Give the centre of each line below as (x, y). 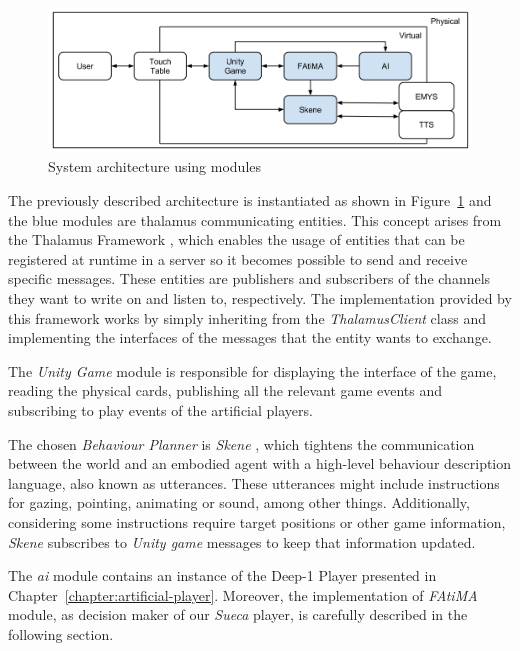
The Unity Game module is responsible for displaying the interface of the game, (252, 370)
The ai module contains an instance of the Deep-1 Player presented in (222, 575)
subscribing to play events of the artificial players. (160, 409)
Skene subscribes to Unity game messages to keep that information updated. (242, 541)
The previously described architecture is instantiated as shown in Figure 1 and (250, 200)
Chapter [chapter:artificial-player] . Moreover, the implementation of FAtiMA (243, 594)
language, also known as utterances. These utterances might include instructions (254, 482)
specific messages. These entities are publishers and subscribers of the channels (249, 278)
